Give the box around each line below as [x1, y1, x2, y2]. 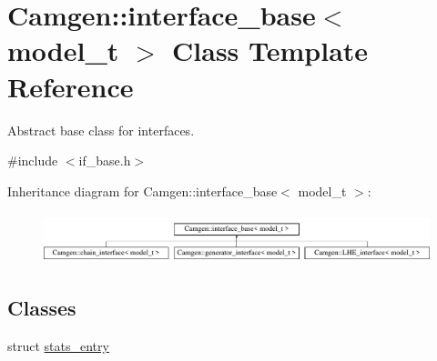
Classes [7, 294, 76, 322]
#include [7, 151, 58, 170]
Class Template [172, 32, 369, 69]
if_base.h [78, 151, 131, 170]
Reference [7, 67, 134, 105]
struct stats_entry [7, 336, 109, 356]
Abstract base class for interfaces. [7, 120, 195, 139]
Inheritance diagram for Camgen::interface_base [7, 181, 278, 200]
